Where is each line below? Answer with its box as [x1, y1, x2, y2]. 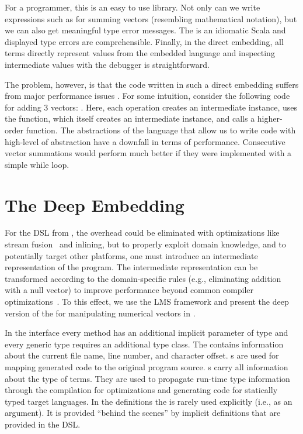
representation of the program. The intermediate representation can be [5, 261, 258, 273]
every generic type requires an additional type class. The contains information [5, 337, 284, 350]
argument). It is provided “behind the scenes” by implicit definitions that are [5, 407, 281, 419]
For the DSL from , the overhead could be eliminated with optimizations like [5, 226, 280, 239]
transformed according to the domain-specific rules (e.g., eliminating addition [5, 272, 281, 284]
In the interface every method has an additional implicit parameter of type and [5, 326, 288, 339]
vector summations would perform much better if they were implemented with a [5, 147, 292, 159]
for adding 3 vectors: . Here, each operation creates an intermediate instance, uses [5, 101, 298, 113]
